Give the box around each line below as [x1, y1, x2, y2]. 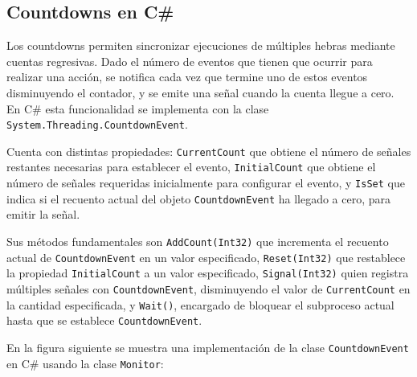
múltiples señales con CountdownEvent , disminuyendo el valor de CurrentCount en [6, 281, 411, 297]
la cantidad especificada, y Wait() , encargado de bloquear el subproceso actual [6, 296, 395, 313]
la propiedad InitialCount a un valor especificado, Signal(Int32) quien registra [6, 264, 409, 281]
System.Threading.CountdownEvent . [6, 116, 188, 133]
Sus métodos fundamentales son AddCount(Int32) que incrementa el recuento [6, 233, 389, 250]
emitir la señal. [6, 206, 80, 223]
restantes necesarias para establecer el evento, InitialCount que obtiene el [6, 158, 376, 175]
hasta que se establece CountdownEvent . [6, 312, 202, 329]
